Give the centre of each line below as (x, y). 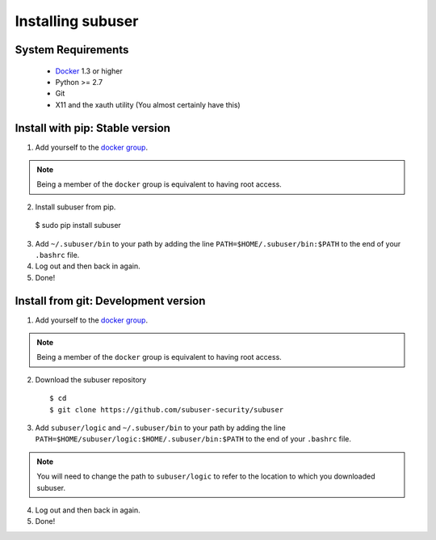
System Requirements (72, 50)
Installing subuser (77, 21)
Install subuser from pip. (75, 207)
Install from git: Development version (110, 300)
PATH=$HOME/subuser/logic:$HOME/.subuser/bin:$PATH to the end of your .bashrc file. (193, 439)
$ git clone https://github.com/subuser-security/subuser (167, 409)
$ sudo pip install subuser (78, 226)
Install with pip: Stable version (93, 128)
